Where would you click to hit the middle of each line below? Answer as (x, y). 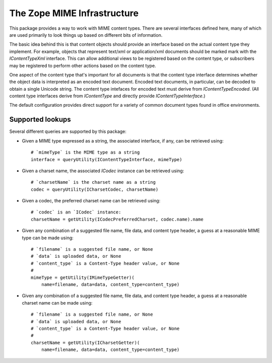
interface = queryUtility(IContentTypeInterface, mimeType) (107, 159)
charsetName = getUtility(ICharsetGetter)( (85, 343)
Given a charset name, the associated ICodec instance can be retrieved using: (103, 171)
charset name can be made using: (57, 303)
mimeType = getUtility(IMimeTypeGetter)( (83, 277)
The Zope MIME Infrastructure (74, 13)
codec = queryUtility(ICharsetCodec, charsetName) (95, 189)
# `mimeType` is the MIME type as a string (85, 153)
